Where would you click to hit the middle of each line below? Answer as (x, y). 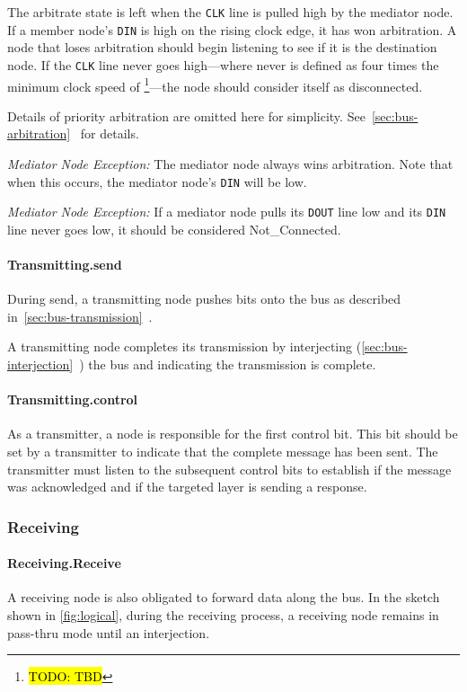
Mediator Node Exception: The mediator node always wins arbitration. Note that (230, 164)
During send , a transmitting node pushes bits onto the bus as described (204, 299)
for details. (110, 133)
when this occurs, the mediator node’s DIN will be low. (157, 181)
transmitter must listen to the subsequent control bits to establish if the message (229, 469)
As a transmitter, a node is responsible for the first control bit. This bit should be (233, 434)
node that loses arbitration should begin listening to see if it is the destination (222, 47)
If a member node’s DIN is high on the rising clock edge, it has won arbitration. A (232, 29)
